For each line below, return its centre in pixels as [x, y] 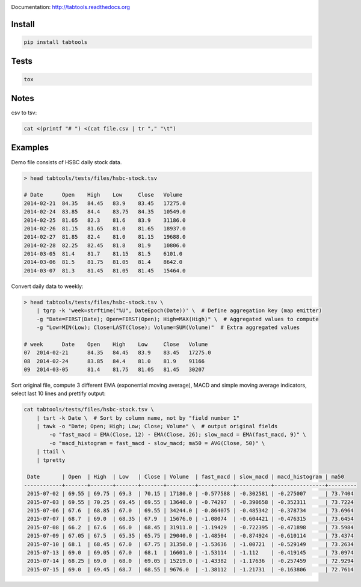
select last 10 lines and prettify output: [58, 393]
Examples [30, 148]
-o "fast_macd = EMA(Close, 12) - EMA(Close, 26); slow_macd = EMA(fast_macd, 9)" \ [177, 435]
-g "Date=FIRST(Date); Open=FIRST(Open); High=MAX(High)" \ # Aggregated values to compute [177, 319]
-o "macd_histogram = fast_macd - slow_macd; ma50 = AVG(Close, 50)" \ [157, 443]
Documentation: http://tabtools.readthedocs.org [71, 7]
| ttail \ [51, 452]
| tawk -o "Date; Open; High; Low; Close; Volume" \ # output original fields [157, 426]
